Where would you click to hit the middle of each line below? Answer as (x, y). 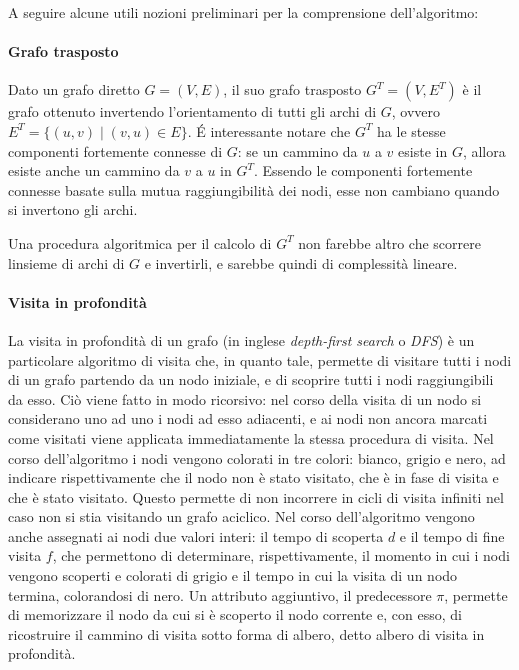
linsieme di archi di (66, 262)
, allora (484, 150)
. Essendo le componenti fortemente (363, 170)
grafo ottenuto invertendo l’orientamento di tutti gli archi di (192, 111)
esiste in (423, 150)
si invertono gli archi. (73, 209)
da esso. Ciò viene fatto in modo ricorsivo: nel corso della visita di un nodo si (245, 398)
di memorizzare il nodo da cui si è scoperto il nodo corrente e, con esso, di (235, 614)
